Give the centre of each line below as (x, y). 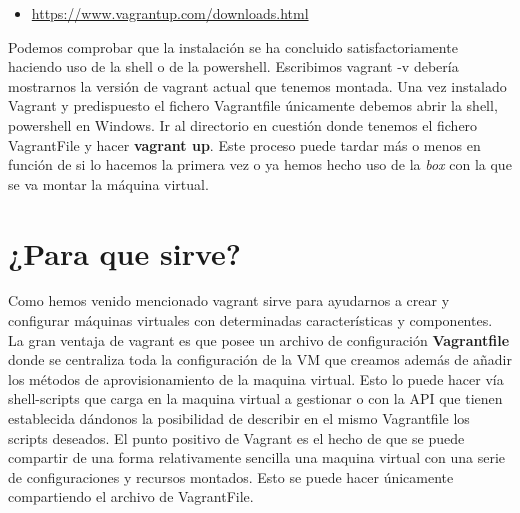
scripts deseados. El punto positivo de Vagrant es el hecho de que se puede (236, 437)
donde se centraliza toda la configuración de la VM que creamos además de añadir (260, 359)
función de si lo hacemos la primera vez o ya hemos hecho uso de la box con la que (260, 164)
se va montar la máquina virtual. (108, 183)
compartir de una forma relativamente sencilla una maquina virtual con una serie (257, 457)
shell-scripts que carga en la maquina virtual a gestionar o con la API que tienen (255, 398)
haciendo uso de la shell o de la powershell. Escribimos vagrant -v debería (233, 66)
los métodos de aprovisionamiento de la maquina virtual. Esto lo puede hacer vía (256, 378)
